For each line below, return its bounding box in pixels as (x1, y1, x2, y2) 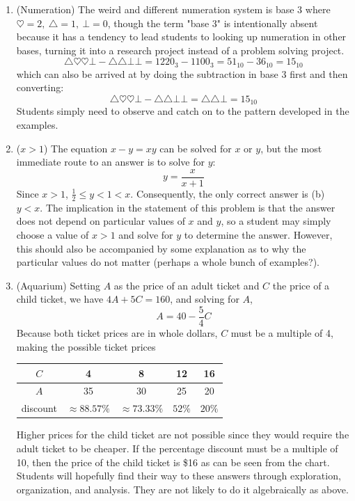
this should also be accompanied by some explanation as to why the (16, 241, 306, 255)
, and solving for (170, 292, 239, 306)
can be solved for (159, 141, 232, 155)
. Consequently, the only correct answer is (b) (130, 186, 325, 200)
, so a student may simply (221, 214, 331, 228)
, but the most (260, 141, 322, 155)
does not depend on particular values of (16, 214, 185, 228)
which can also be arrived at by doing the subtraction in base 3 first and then (16, 66, 348, 81)
